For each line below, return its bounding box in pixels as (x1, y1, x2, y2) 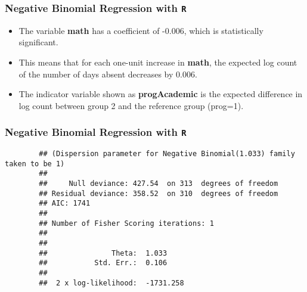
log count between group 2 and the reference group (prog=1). (18, 99, 244, 111)
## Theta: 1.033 (39, 248, 168, 257)
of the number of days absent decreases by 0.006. (18, 67, 197, 80)
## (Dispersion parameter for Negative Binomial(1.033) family (39, 150, 295, 159)
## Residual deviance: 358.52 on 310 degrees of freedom (39, 189, 278, 198)
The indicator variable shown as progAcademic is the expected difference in (18, 88, 303, 100)
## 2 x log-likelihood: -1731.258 (39, 278, 184, 287)
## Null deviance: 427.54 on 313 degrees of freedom (39, 179, 278, 188)
